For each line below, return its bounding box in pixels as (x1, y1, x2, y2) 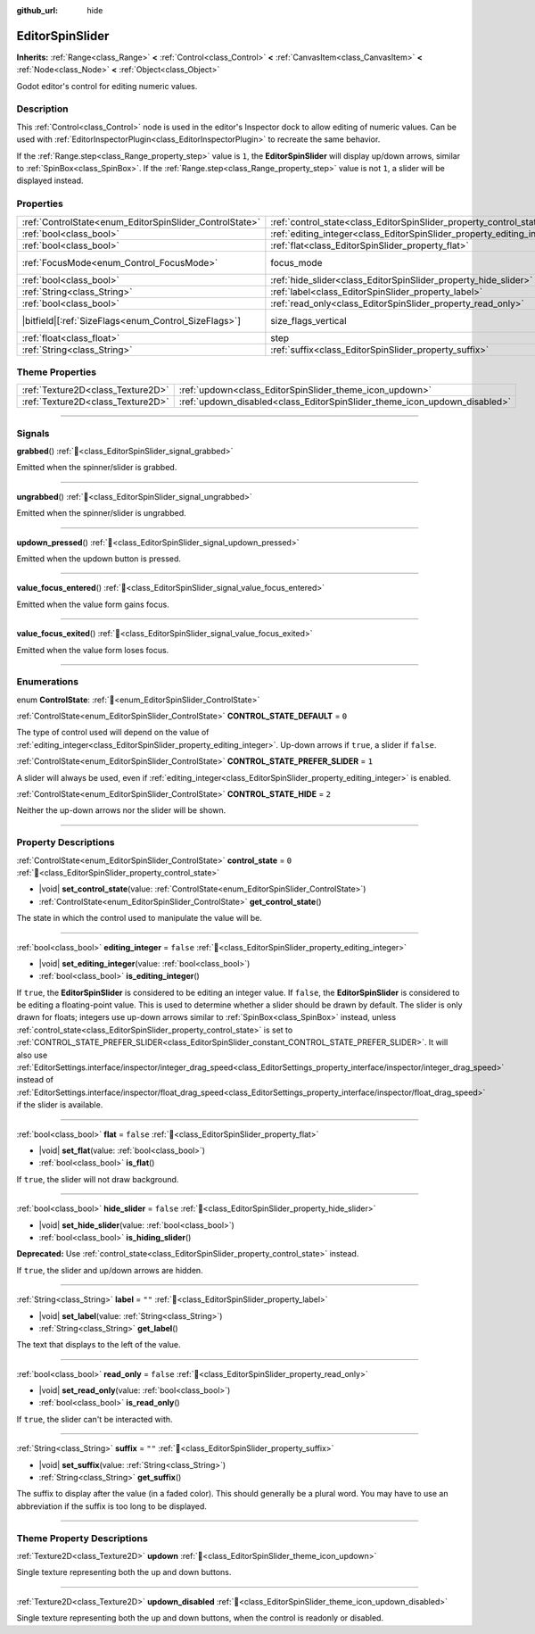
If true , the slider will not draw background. (16, 1174, 179, 1184)
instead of (16, 1074, 53, 1085)
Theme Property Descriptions (16, 1531, 149, 1544)
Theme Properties (16, 366, 97, 378)
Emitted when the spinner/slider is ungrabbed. (16, 508, 186, 518)
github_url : (16, 5, 58, 15)
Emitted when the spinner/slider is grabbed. (16, 462, 177, 473)
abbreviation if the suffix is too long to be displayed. (16, 1500, 207, 1512)
